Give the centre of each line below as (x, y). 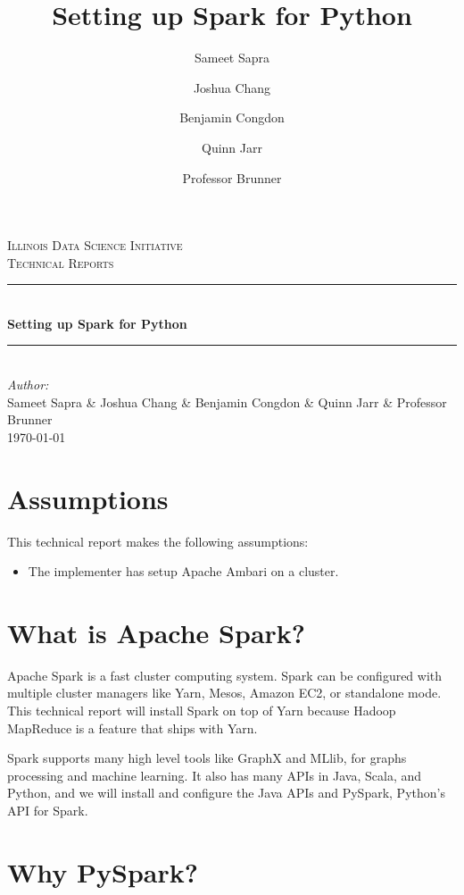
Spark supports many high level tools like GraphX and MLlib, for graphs (207, 758)
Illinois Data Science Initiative (95, 245)
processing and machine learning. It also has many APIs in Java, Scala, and (215, 775)
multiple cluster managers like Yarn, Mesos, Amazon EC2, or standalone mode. (224, 693)
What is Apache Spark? (157, 632)
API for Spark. (48, 811)
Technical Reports (61, 262)
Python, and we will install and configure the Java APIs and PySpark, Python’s (226, 793)
